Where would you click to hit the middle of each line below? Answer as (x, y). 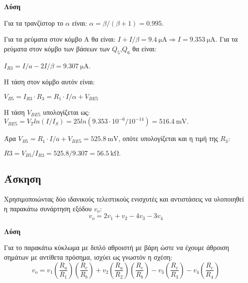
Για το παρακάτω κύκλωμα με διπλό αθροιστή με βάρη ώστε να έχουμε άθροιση (116, 247)
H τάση (14, 112)
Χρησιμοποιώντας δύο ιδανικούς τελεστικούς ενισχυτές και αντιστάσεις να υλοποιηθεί (124, 199)
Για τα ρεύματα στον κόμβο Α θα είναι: (60, 39)
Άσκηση (23, 179)
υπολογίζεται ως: (66, 112)
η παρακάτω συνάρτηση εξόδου (48, 208)
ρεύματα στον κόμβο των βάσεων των (57, 48)
